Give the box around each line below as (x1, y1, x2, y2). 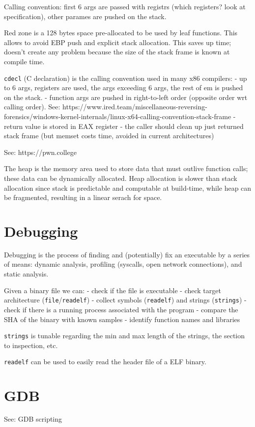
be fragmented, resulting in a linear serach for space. (4, 192, 162, 202)
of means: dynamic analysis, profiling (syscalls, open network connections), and (4, 259, 242, 269)
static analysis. (4, 269, 49, 279)
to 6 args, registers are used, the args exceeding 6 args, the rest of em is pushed (4, 82, 243, 93)
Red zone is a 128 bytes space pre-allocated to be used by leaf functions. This (4, 27, 238, 38)
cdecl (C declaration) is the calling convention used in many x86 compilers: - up (4, 73, 247, 83)
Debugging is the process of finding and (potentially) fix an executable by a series (4, 249, 250, 259)
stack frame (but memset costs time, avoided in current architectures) (4, 130, 214, 141)
